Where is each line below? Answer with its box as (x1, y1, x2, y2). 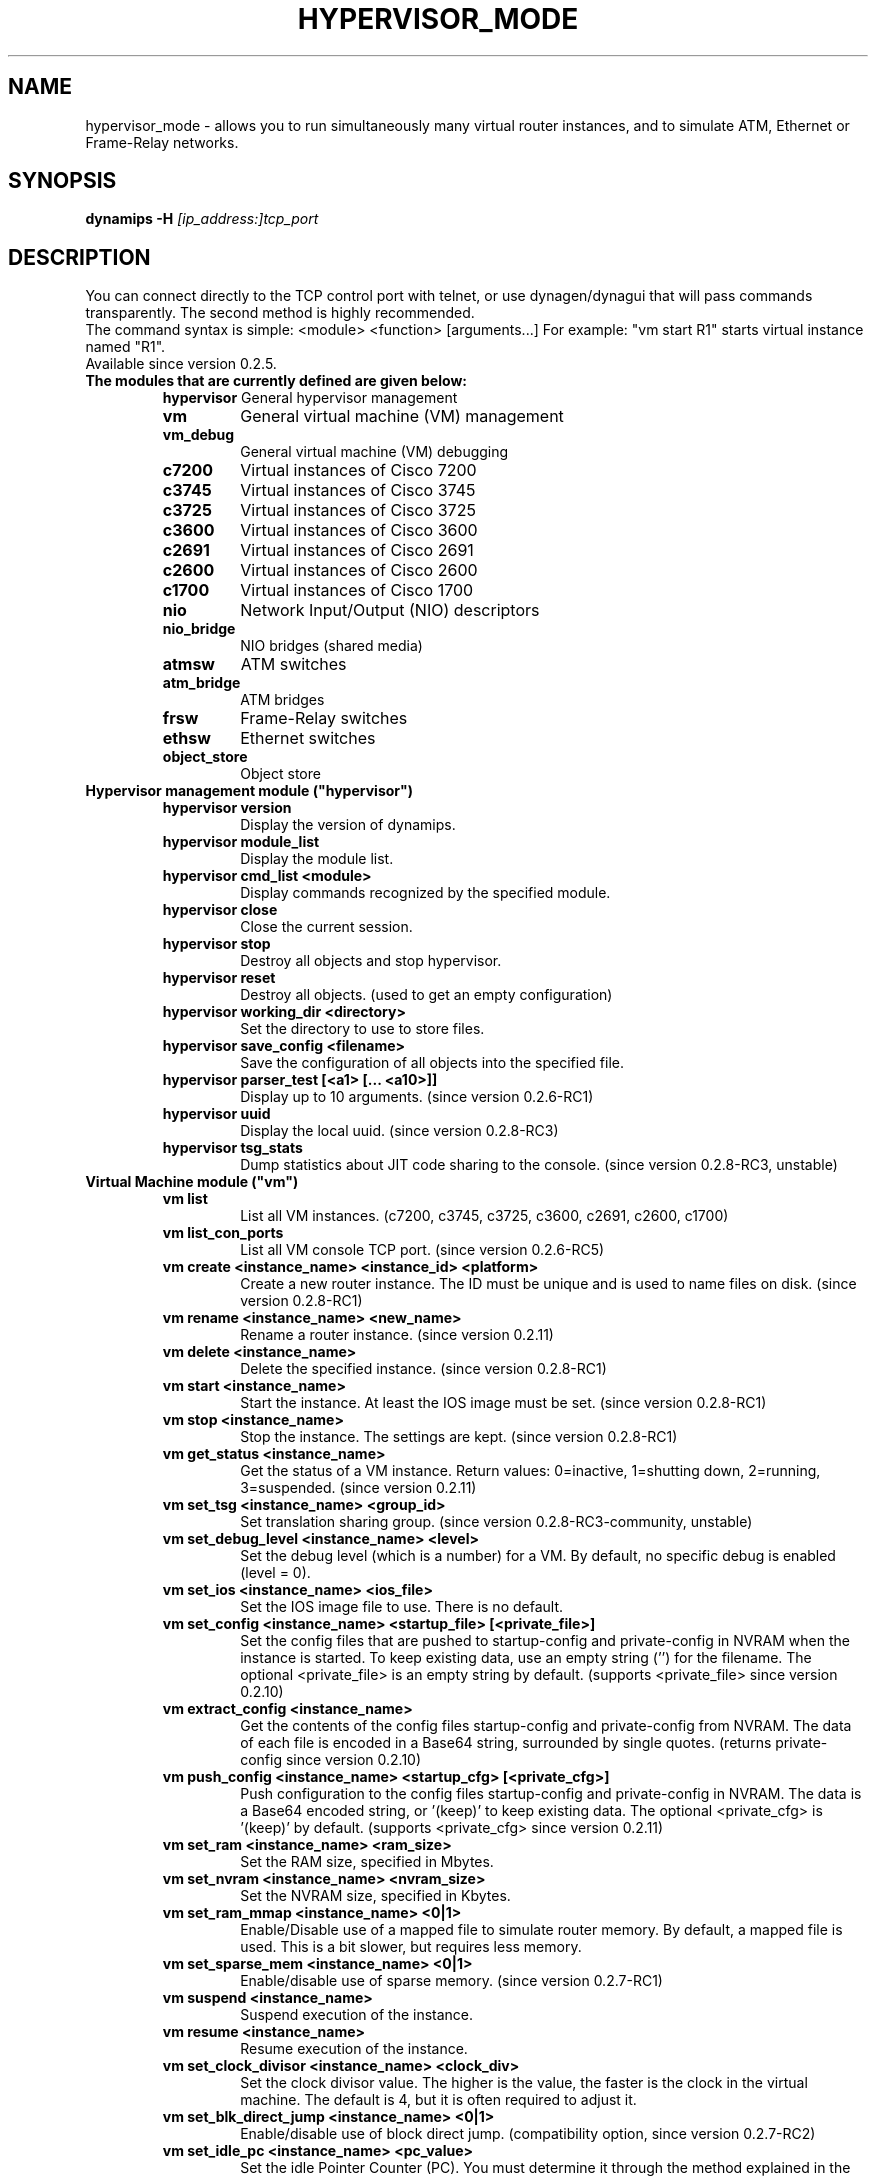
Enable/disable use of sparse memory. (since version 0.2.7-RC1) (240, 1972, 663, 1990)
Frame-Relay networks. (85, 133, 239, 151)
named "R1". (85, 338, 166, 356)
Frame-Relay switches (240, 708, 408, 729)
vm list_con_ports (162, 1224, 284, 1242)
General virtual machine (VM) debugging (240, 443, 509, 461)
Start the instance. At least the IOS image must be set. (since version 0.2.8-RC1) (240, 1394, 767, 1412)
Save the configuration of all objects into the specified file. (240, 1054, 624, 1072)
